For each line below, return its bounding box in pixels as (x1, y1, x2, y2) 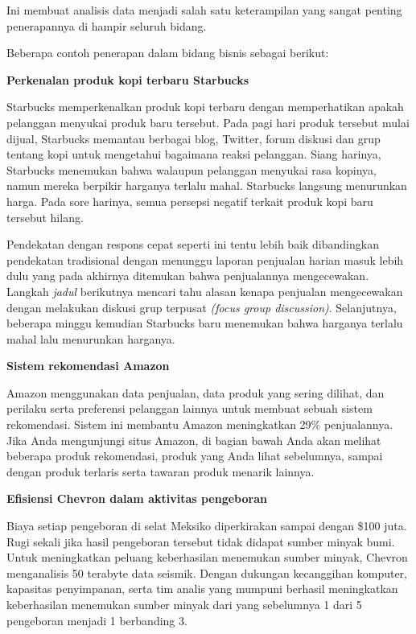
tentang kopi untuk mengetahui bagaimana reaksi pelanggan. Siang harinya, (6, 146, 381, 163)
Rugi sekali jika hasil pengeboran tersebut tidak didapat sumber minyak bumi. (6, 533, 395, 550)
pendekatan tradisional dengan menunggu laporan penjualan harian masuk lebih (6, 251, 404, 268)
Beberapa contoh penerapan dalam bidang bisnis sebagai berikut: (6, 44, 329, 61)
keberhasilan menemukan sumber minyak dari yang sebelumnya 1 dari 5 (6, 596, 362, 612)
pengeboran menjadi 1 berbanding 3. (6, 611, 187, 628)
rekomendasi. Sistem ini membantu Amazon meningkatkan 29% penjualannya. (6, 416, 393, 433)
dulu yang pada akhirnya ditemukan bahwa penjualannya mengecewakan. (6, 267, 369, 284)
